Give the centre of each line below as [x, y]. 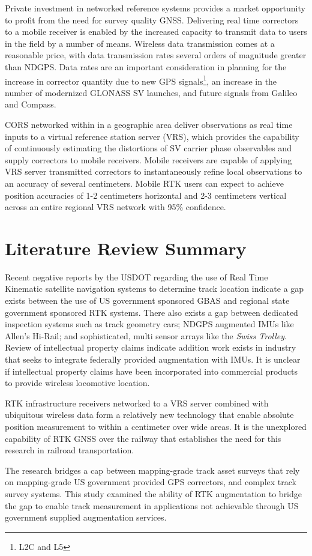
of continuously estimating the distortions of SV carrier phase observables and [148, 148]
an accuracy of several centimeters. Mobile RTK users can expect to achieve [144, 183]
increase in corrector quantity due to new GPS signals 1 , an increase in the [141, 80]
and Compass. [31, 104]
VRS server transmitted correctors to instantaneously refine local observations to [154, 171]
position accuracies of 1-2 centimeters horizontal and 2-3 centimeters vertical [146, 195]
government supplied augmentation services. [86, 517]
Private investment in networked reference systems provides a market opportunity [155, 8]
